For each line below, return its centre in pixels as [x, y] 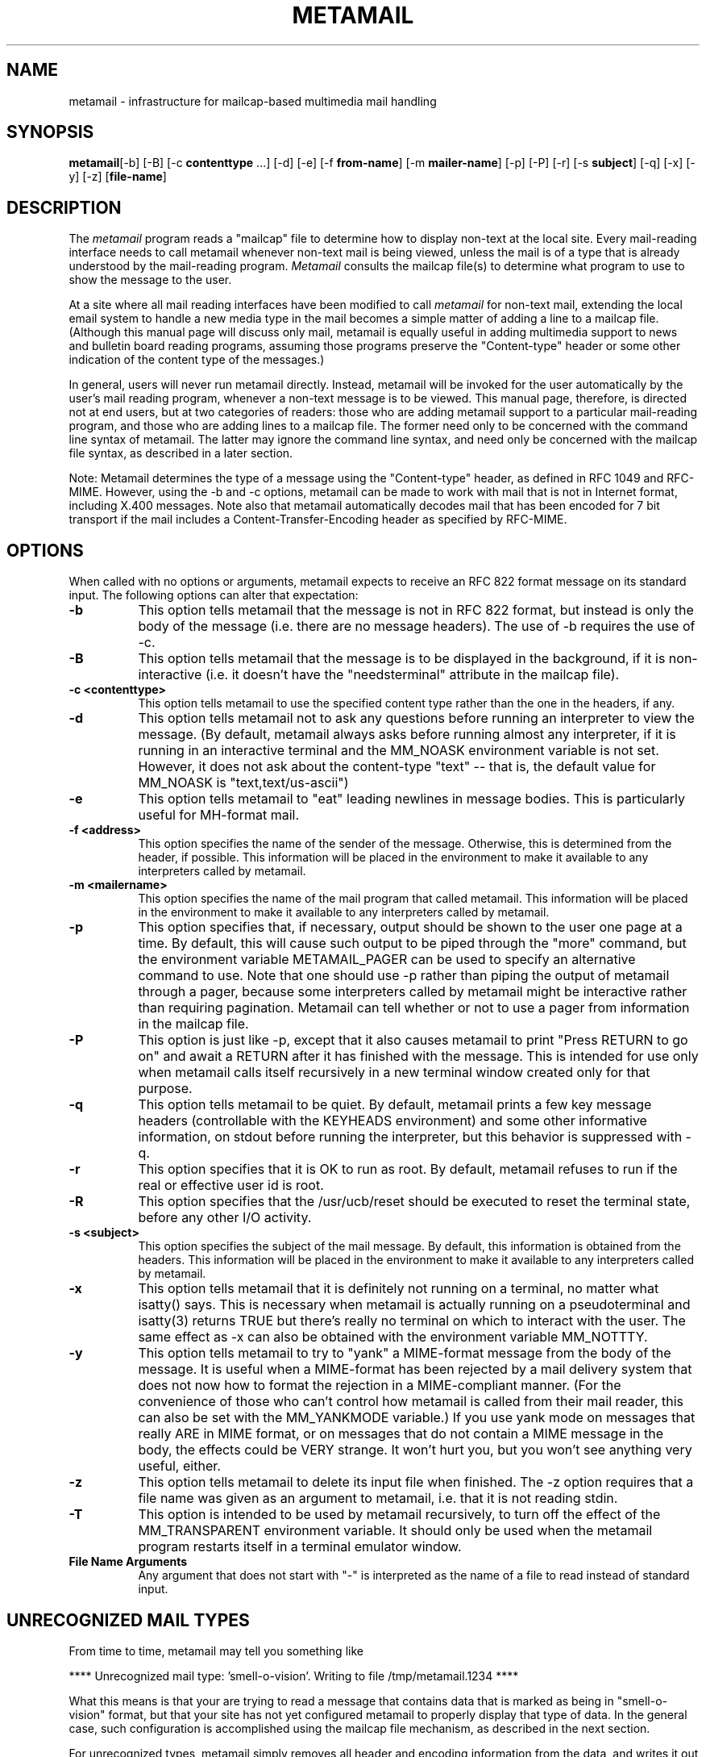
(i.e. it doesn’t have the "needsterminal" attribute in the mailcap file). [412, 675]
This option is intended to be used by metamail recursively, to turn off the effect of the [399, 1515]
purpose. [165, 1089]
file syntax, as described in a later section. [181, 453]
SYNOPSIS [50, 132]
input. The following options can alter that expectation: [214, 595]
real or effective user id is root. [231, 1185]
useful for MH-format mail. [219, 815]
